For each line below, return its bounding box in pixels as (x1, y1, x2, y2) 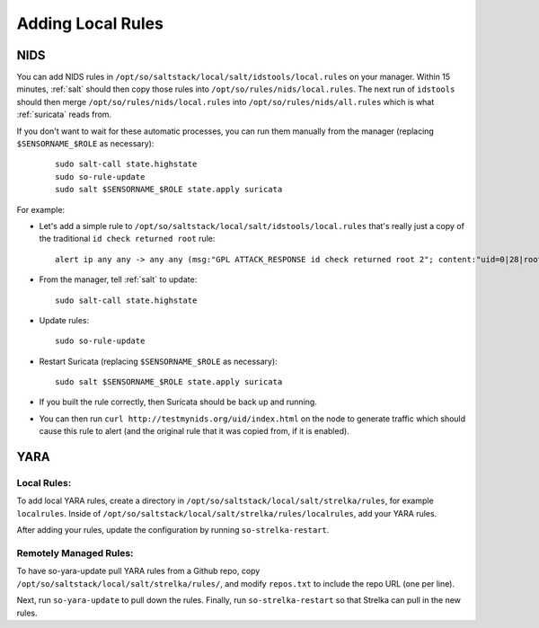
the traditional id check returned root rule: (39, 234, 216, 244)
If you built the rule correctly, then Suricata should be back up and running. (39, 396, 318, 408)
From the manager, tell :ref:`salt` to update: (39, 274, 198, 285)
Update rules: (39, 314, 90, 325)
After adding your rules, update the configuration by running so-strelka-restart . (16, 525, 330, 535)
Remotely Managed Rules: (16, 546, 134, 559)
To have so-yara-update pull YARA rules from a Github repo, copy (16, 566, 261, 577)
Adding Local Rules (16, 13, 163, 33)
